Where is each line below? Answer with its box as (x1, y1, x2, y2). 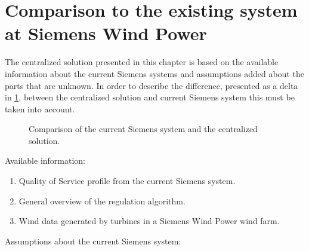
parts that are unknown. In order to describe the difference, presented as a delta (5, 79, 298, 91)
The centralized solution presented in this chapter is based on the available (5, 56, 279, 68)
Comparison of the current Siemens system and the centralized (29, 123, 258, 135)
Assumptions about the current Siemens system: (5, 234, 181, 247)
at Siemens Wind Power (5, 21, 207, 45)
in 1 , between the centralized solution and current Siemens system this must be (5, 91, 295, 103)
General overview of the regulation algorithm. (18, 194, 186, 207)
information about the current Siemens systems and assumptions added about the (5, 67, 304, 79)
